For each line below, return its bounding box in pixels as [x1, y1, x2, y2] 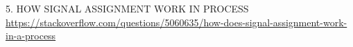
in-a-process [6, 28, 56, 43]
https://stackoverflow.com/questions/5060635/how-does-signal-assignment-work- [6, 15, 347, 29]
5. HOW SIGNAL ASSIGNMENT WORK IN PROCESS [6, 1, 249, 15]
